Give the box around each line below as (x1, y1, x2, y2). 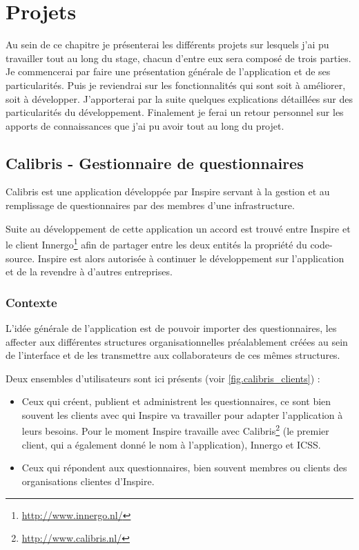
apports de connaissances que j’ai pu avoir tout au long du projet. (6, 118, 284, 132)
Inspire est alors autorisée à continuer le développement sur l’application (37, 251, 345, 265)
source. (6, 251, 35, 265)
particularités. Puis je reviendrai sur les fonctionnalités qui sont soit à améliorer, (6, 77, 346, 92)
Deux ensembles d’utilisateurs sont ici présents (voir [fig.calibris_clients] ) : (6, 371, 320, 385)
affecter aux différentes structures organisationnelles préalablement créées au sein (6, 334, 348, 348)
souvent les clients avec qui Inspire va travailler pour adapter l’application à (21, 407, 343, 422)
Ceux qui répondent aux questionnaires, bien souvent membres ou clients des (21, 460, 347, 475)
